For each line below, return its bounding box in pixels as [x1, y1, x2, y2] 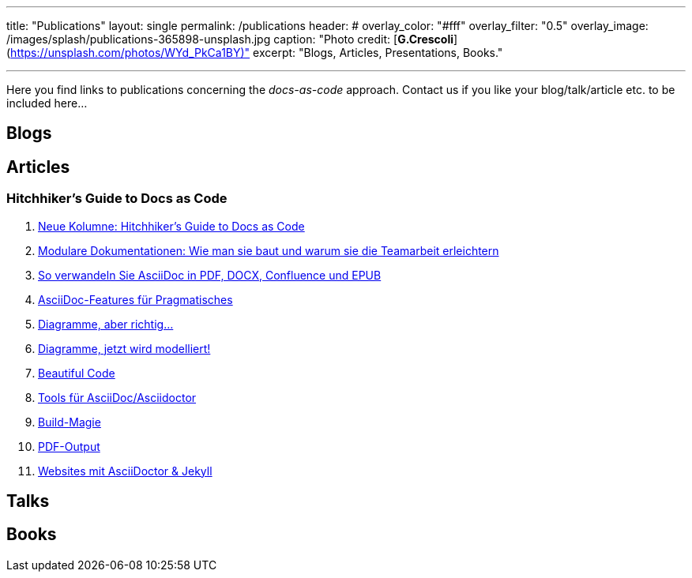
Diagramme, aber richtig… [38, 317, 174, 331]
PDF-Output [38, 439, 100, 453]
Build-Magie [38, 415, 101, 429]
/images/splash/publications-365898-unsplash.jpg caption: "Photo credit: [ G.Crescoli [6, 32, 453, 46]
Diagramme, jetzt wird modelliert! [38, 341, 211, 355]
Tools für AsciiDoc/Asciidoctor [38, 390, 197, 404]
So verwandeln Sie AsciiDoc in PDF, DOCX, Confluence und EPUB [38, 268, 382, 282]
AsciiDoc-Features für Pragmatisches [38, 292, 233, 306]
